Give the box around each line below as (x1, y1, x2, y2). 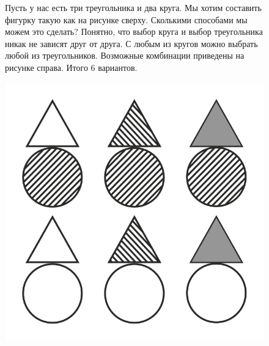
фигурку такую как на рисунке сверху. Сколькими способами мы (5, 13, 248, 26)
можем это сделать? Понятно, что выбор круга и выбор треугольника (5, 25, 263, 38)
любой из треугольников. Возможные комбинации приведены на (5, 49, 245, 62)
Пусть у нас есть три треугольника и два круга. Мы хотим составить (5, 1, 262, 13)
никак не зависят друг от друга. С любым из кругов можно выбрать (5, 37, 258, 50)
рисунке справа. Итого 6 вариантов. (5, 61, 138, 73)
